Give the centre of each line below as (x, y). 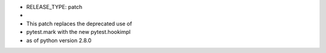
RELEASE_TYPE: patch (54, 7)
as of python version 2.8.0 (59, 40)
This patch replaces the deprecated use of (79, 23)
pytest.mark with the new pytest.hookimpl (78, 32)
